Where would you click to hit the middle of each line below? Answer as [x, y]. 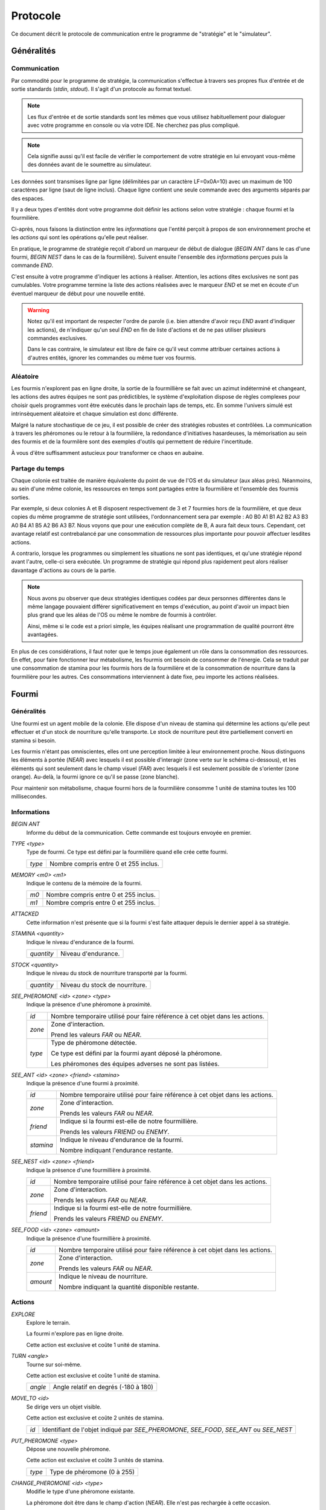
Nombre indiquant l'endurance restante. [116, 1151]
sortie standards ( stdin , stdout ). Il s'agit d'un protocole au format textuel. [101, 89]
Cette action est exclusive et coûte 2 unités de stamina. [95, 1418]
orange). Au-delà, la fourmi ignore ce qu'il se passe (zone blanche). [95, 777]
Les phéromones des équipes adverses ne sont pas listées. [135, 1064]
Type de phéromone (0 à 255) [92, 1472]
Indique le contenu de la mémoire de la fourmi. [84, 883]
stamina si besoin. [34, 741]
